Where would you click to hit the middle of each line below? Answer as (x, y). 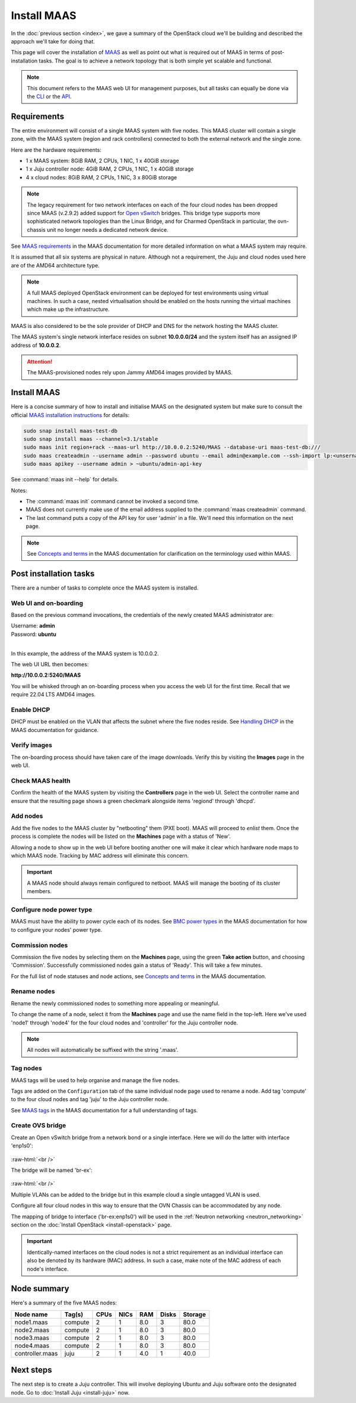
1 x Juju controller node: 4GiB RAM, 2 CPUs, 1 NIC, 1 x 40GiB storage (110, 169)
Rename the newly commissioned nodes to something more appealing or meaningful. (115, 1003)
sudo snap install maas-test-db (71, 431)
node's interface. (48, 1269)
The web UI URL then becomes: (50, 664)
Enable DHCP (31, 710)
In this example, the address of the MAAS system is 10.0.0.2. (85, 653)
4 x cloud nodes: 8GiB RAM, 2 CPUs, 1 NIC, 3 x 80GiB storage (101, 177)
